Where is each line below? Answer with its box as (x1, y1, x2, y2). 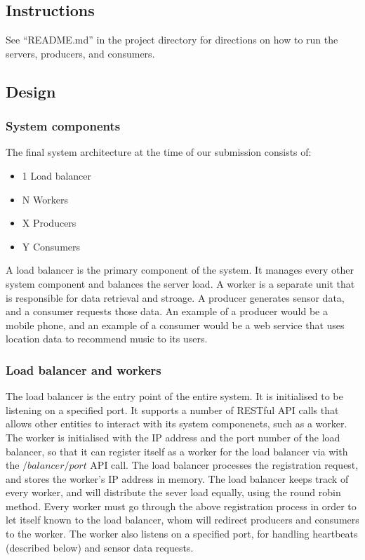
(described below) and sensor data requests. (6, 540, 194, 554)
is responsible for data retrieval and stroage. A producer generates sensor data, (6, 290, 345, 305)
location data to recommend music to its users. (6, 331, 208, 346)
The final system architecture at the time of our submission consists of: (6, 145, 312, 159)
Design (6, 80, 56, 102)
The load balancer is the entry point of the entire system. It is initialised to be (6, 389, 343, 404)
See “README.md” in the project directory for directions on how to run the (6, 32, 338, 47)
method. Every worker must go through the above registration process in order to (6, 498, 357, 513)
